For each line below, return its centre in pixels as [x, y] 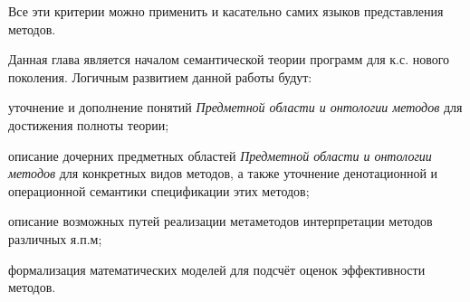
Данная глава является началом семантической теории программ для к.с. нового [229, 59]
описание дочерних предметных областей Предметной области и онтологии [220, 155]
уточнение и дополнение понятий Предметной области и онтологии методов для [235, 107]
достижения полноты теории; [89, 124]
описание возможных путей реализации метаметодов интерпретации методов [221, 221]
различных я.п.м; [55, 238]
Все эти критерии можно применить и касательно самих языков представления [226, 11]
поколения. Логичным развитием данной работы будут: [160, 76]
